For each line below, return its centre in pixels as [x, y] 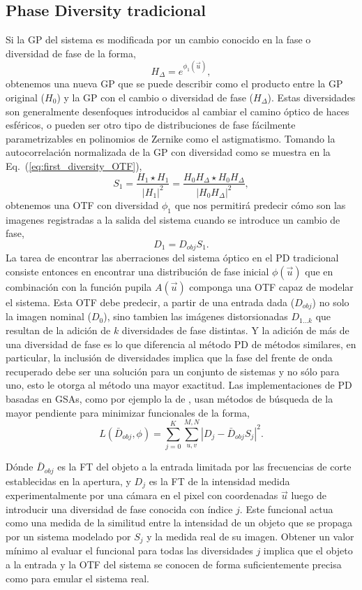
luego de [309, 495]
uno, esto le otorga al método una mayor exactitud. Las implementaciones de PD [179, 385]
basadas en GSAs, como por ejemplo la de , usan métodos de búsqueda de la [169, 398]
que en [319, 271]
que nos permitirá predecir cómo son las [260, 204]
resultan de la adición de [58, 330]
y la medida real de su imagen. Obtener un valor [250, 536]
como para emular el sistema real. [77, 578]
